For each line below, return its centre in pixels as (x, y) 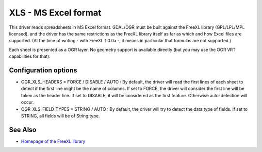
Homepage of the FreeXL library (53, 141)
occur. (27, 102)
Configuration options (43, 70)
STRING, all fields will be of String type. (60, 116)
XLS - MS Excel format (55, 13)
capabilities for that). (30, 56)
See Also (23, 129)
